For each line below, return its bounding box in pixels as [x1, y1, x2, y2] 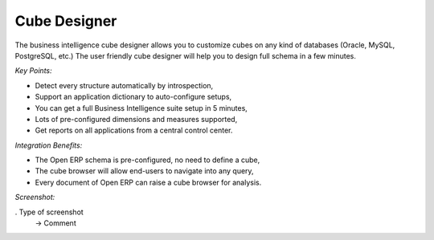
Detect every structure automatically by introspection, [35, 80, 214, 90]
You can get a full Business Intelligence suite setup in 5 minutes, [35, 103, 248, 112]
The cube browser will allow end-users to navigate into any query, [35, 166, 254, 176]
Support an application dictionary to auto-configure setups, [35, 92, 232, 102]
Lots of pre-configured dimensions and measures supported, [35, 114, 238, 124]
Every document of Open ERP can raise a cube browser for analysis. [35, 177, 262, 187]
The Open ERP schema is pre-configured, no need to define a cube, [35, 155, 260, 165]
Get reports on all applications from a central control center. [35, 125, 233, 136]
